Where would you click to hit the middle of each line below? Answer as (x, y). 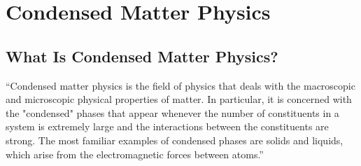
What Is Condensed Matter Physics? (142, 56)
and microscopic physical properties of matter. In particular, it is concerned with (179, 99)
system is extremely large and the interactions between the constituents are (167, 126)
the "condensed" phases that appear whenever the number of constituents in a (172, 112)
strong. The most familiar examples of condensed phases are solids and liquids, (175, 140)
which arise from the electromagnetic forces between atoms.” (135, 154)
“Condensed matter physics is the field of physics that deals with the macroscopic (180, 85)
